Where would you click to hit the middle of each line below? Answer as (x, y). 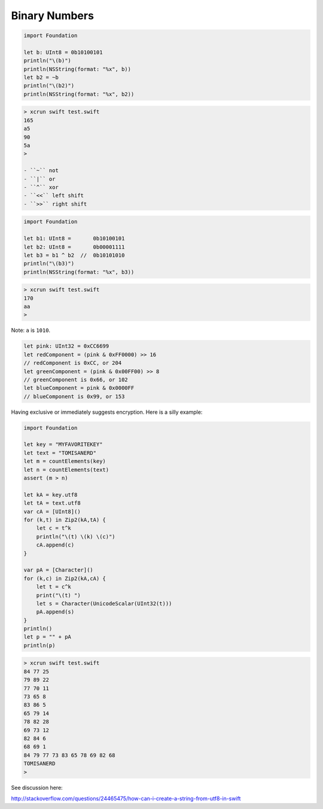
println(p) (39, 645)
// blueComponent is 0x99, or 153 (74, 396)
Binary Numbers (52, 16)
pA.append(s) (55, 612)
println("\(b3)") (49, 264)
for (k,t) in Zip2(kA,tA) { (65, 520)
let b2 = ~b (41, 77)
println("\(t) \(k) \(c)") (76, 536)
